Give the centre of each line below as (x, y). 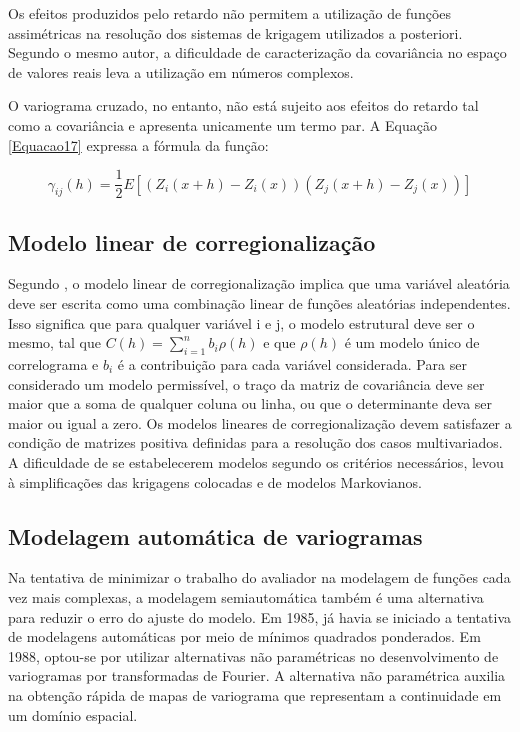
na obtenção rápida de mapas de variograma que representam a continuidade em (255, 694)
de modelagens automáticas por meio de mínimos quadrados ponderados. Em (244, 636)
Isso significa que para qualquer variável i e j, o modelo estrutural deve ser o (241, 322)
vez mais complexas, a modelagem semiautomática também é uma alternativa (246, 596)
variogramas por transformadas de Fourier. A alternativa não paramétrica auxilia (257, 675)
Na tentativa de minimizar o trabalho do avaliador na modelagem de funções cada (259, 577)
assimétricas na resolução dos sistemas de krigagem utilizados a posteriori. (235, 32)
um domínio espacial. (73, 714)
